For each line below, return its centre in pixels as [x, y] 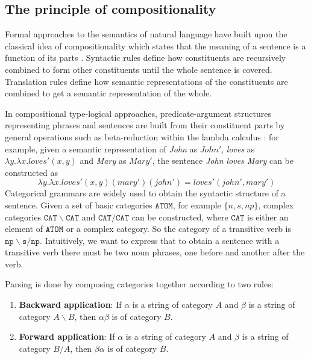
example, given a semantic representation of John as [101, 148]
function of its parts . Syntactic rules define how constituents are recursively [146, 58]
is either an [268, 217]
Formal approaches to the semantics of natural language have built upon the [146, 34]
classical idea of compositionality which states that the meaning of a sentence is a [155, 45]
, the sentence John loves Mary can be [223, 161]
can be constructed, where [180, 217]
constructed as [32, 172]
